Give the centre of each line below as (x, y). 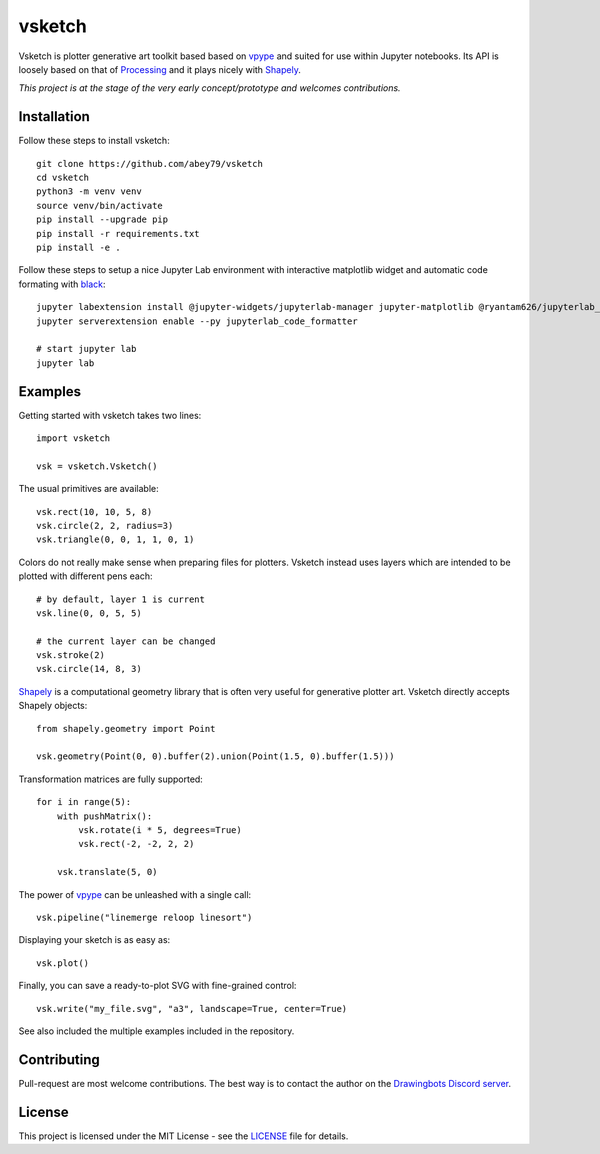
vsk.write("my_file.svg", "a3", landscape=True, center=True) (192, 1008)
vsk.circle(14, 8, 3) (89, 669)
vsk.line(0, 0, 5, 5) (89, 613)
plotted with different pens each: (86, 576)
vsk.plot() (63, 963)
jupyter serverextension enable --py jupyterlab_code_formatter (197, 321)
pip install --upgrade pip (102, 219)
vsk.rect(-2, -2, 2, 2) (136, 844)
